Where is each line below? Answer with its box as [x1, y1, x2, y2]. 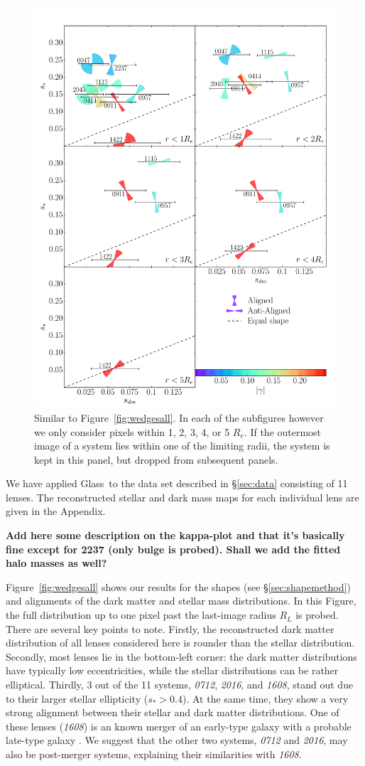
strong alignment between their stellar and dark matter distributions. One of [6, 705, 339, 720]
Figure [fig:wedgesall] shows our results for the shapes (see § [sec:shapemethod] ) [6, 579, 351, 594]
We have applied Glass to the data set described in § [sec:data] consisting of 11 [6, 476, 348, 491]
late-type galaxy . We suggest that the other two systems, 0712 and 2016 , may [6, 733, 348, 748]
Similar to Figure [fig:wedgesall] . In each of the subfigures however [34, 410, 324, 425]
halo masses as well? [6, 555, 107, 570]
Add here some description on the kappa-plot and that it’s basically [6, 528, 345, 543]
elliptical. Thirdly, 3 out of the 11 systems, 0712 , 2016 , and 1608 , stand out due [6, 677, 354, 692]
